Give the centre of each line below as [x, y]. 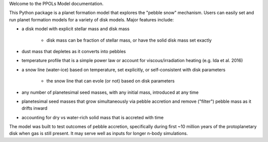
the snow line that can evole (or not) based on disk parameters [110, 81]
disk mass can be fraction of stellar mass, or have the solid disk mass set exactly [129, 40]
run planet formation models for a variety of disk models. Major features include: [91, 19]
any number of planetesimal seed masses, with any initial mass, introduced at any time [110, 92]
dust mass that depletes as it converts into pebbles [74, 51]
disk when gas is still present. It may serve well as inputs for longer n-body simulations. [99, 134]
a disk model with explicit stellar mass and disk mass [76, 29]
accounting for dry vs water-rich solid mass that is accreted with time [93, 117]
